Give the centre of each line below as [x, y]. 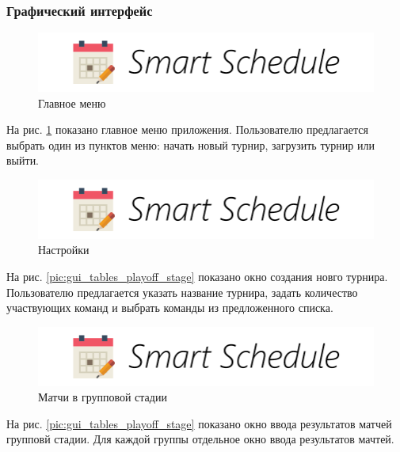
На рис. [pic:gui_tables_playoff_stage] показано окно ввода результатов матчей [199, 423]
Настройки [64, 250]
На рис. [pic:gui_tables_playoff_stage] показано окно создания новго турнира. [197, 276]
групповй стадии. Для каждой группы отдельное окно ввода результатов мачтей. [200, 439]
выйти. [23, 160]
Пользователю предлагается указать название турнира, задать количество [182, 292]
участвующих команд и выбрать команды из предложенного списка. [170, 308]
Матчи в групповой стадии [103, 397]
